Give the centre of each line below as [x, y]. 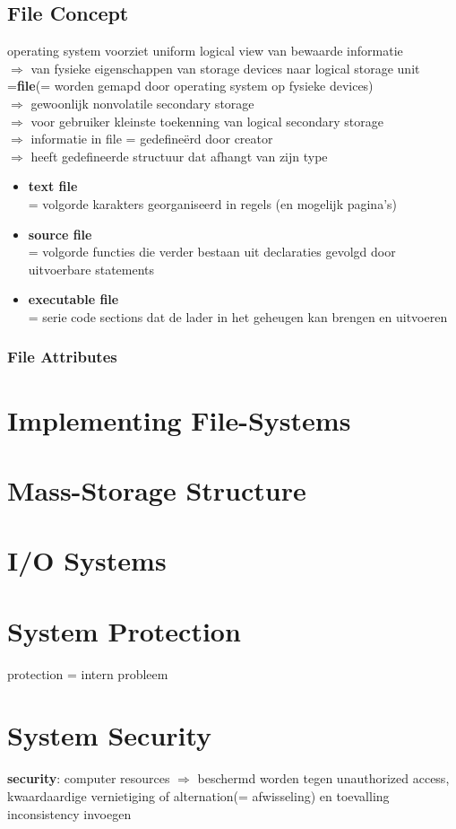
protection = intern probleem [88, 673]
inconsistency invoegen [69, 813]
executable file [73, 299]
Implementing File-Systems [179, 419]
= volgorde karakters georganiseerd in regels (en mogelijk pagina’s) [213, 203]
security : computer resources [89, 778]
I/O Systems [87, 560]
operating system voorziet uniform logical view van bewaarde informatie [205, 51]
